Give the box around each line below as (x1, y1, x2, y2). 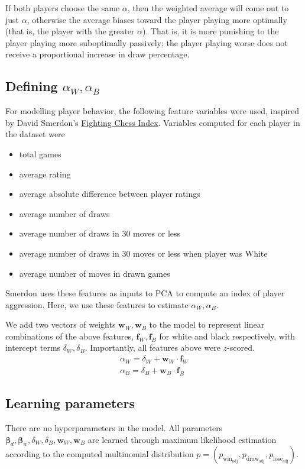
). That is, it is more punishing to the (142, 25, 279, 37)
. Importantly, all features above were (85, 341, 220, 354)
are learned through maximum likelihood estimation (87, 433, 277, 445)
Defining (5, 77, 58, 95)
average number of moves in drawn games (19, 267, 170, 279)
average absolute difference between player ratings (19, 187, 200, 200)
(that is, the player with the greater (5, 25, 135, 37)
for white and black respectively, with (159, 329, 296, 342)
